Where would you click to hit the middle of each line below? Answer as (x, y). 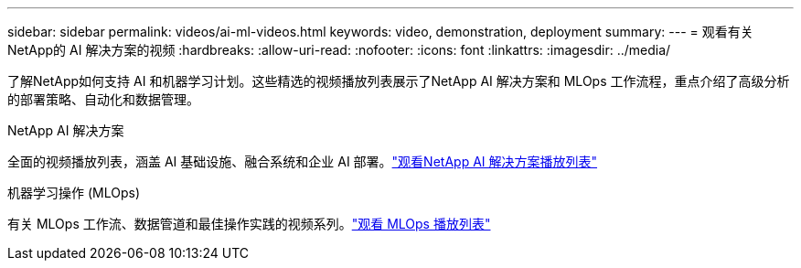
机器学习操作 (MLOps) (74, 193)
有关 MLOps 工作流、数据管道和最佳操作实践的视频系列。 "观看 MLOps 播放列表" (249, 224)
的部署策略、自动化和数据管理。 (103, 99)
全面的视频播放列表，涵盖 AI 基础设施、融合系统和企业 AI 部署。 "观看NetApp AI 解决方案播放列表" (303, 161)
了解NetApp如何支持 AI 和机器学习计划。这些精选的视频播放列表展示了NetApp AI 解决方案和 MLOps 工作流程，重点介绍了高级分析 (399, 81)
